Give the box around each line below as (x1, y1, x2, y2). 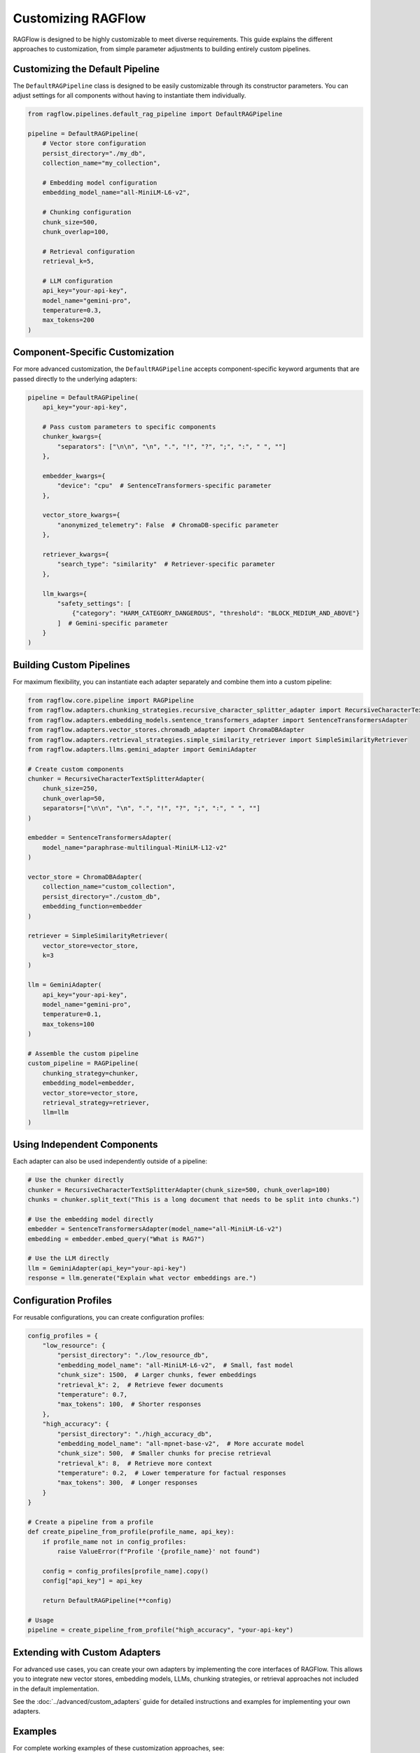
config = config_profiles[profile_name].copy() (42, 1567, 209, 1575)
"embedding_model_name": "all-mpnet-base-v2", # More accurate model (57, 1440, 304, 1447)
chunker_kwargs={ (42, 433, 102, 441)
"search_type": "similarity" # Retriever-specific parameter (57, 560, 276, 568)
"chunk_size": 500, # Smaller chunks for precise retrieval (57, 1449, 272, 1458)
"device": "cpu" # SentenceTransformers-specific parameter (57, 482, 272, 490)
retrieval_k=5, (42, 257, 94, 266)
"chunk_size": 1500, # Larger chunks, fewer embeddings (57, 1371, 257, 1379)
